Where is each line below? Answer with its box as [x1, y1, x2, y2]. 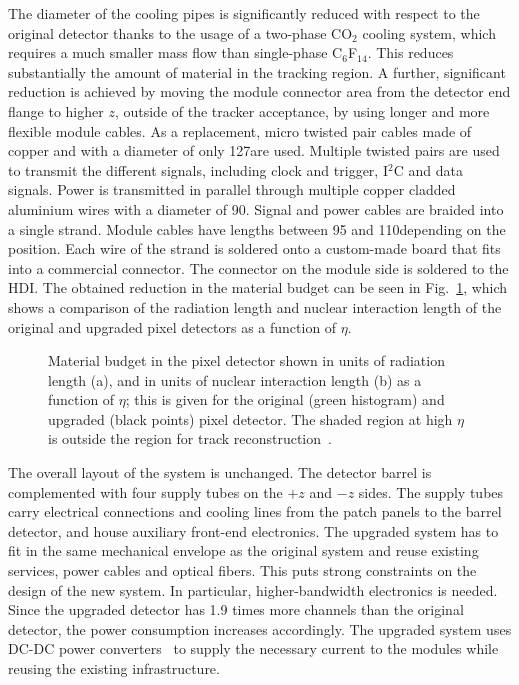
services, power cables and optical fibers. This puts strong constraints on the [8, 560, 477, 581]
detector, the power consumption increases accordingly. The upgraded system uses [8, 618, 512, 639]
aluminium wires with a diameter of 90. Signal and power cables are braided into [8, 198, 504, 219]
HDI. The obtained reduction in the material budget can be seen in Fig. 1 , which [8, 277, 508, 298]
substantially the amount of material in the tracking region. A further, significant [8, 61, 506, 82]
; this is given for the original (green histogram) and [125, 389, 445, 410]
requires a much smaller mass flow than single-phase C [8, 42, 343, 63]
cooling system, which [362, 22, 496, 43]
